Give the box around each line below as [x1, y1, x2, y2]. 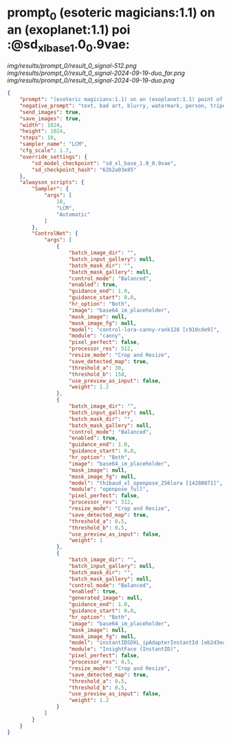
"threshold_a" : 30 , [68, 364, 125, 371]
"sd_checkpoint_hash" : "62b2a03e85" [32, 166, 137, 173]
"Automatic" [56, 211, 91, 218]
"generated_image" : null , [68, 595, 143, 602]
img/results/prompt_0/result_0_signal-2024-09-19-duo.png [7, 76, 175, 85]
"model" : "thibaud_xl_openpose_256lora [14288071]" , [68, 479, 223, 486]
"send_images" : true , [19, 109, 81, 116]
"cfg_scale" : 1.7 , [19, 147, 72, 154]
